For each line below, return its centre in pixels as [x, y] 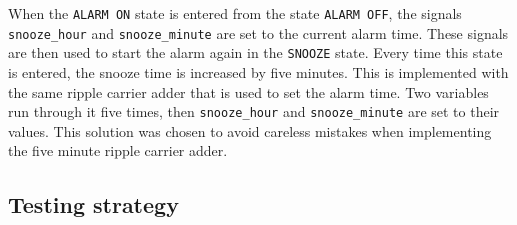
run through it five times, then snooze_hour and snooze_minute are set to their [254, 111]
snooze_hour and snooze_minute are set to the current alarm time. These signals [258, 32]
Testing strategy [93, 204]
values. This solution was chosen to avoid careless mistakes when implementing [250, 130]
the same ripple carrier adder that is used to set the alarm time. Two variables [248, 91]
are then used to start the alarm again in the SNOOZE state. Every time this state [255, 52]
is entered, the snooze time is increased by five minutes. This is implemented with [258, 71]
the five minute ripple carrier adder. [118, 150]
